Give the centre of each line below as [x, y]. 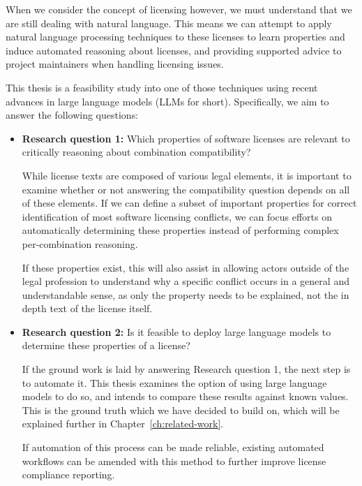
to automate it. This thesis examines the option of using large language [174, 382]
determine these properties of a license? [106, 345]
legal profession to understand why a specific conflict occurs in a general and [186, 281]
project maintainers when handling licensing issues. [115, 64]
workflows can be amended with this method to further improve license [174, 461]
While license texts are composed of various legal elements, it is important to [187, 175]
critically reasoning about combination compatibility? [136, 152]
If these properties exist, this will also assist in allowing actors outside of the [186, 267]
